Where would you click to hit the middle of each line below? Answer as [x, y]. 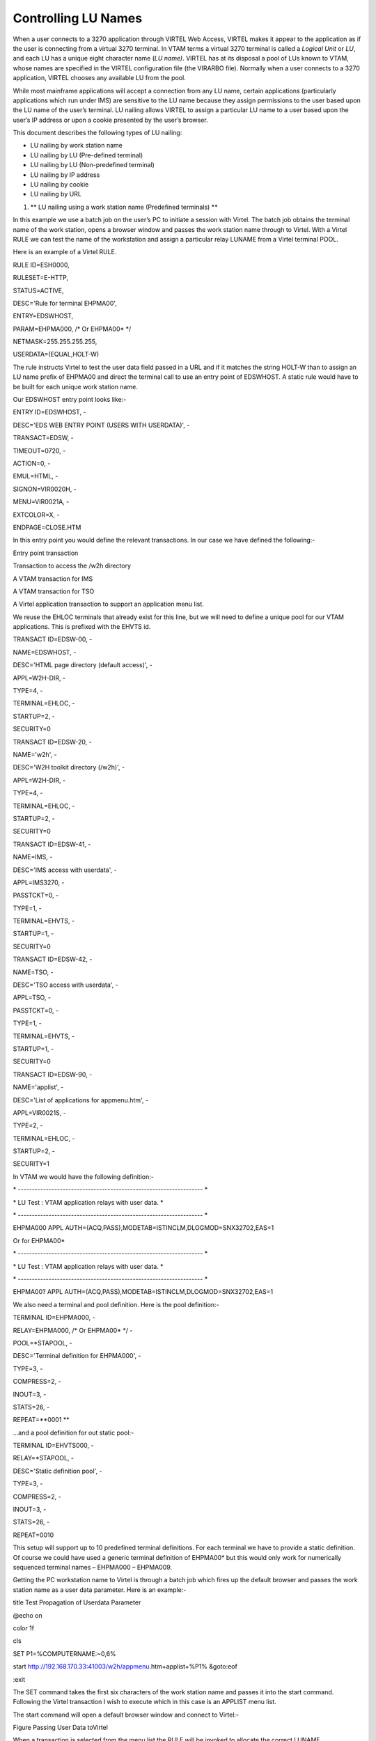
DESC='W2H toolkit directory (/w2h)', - [69, 767]
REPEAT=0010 [33, 1535]
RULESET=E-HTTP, [41, 278]
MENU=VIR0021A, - [41, 502]
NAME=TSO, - [33, 972]
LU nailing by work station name [77, 146]
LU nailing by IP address [65, 175]
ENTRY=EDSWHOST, [43, 316]
